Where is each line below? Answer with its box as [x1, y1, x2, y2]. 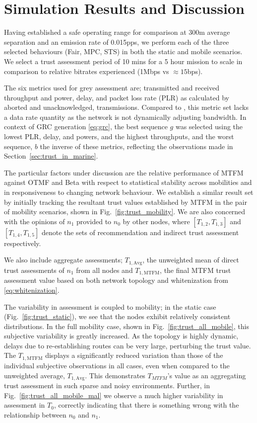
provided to [76, 216, 112, 226]
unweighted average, [4, 370, 65, 380]
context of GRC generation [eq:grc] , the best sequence [4, 121, 168, 132]
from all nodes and [76, 264, 133, 275]
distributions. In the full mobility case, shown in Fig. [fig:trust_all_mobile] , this [4, 321, 249, 331]
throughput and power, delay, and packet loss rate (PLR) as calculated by [4, 92, 230, 102]
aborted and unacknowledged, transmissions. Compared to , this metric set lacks [4, 102, 249, 112]
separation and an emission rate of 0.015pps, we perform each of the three [4, 36, 229, 47]
